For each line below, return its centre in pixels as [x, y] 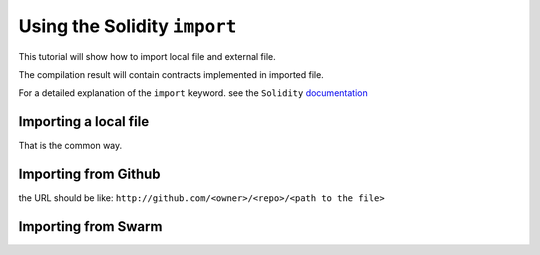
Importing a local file [84, 121]
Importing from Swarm [90, 226]
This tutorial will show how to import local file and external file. [147, 56]
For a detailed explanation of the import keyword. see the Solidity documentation [193, 93]
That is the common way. [70, 146]
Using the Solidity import [127, 26]
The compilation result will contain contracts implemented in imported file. [171, 74]
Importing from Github [89, 174]
